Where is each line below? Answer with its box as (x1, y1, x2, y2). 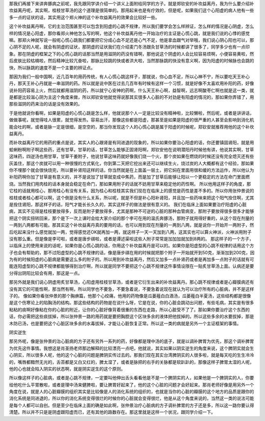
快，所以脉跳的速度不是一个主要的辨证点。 (9, 64, 95, 71)
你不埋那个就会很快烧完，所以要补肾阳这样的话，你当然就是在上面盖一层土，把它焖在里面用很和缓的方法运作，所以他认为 (9, 167, 254, 173)
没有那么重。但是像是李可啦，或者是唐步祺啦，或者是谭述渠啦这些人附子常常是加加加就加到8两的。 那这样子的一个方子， (9, 236, 254, 241)
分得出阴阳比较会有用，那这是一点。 (9, 270, 82, 276)
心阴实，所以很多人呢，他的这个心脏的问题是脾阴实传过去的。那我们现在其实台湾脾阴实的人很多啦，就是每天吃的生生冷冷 (9, 352, 254, 358)
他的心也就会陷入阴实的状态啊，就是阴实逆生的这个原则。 (9, 366, 125, 371)
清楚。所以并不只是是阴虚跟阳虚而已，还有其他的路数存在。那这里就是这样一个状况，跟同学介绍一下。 (9, 409, 215, 415)
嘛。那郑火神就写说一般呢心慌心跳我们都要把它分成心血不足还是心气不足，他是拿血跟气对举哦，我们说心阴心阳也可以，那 (9, 37, 254, 43)
